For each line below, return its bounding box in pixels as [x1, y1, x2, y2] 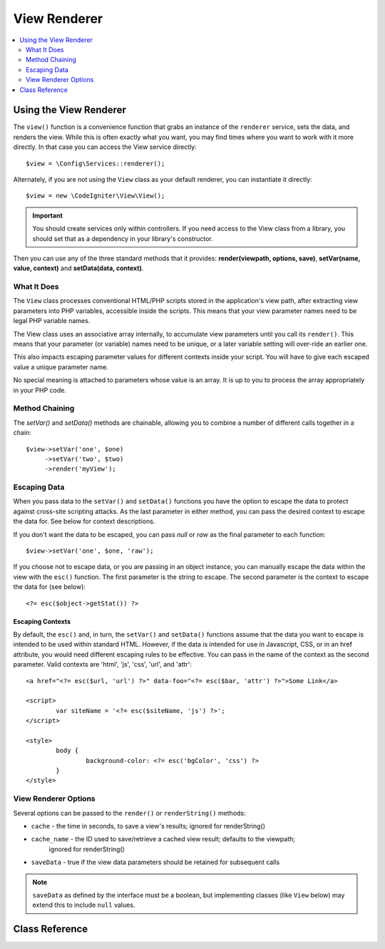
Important [32, 211, 63, 220]
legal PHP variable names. [13, 317, 91, 325]
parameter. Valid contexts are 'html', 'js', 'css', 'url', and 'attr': [13, 660, 192, 669]
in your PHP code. [13, 386, 67, 394]
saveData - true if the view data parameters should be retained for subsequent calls [31, 858, 280, 866]
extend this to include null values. [32, 901, 135, 909]
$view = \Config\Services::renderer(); [26, 159, 165, 168]
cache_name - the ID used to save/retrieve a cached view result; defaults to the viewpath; [31, 835, 296, 843]
